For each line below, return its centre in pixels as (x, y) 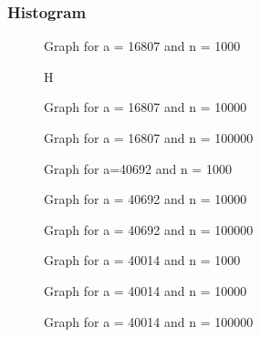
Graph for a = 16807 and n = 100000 (149, 138)
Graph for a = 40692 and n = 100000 (149, 229)
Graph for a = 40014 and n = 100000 (149, 321)
